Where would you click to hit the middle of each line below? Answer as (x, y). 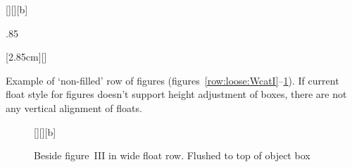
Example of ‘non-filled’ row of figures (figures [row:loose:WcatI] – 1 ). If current (172, 80)
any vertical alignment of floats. (74, 107)
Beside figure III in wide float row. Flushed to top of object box (172, 155)
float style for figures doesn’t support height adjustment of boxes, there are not (176, 94)
